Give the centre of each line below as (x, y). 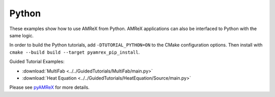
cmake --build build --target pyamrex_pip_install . (75, 52)
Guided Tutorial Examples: (37, 62)
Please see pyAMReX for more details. (49, 87)
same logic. (22, 35)
